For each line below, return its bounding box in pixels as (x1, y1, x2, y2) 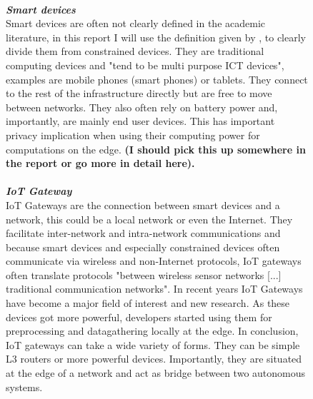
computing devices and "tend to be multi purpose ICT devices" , (6, 57, 284, 72)
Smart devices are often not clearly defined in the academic (6, 16, 266, 31)
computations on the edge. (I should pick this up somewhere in (6, 141, 306, 156)
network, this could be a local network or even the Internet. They (6, 211, 293, 226)
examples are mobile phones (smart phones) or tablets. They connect (6, 71, 308, 86)
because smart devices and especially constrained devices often (6, 239, 280, 254)
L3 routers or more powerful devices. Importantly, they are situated (6, 351, 302, 366)
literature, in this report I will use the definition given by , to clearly (6, 29, 306, 44)
